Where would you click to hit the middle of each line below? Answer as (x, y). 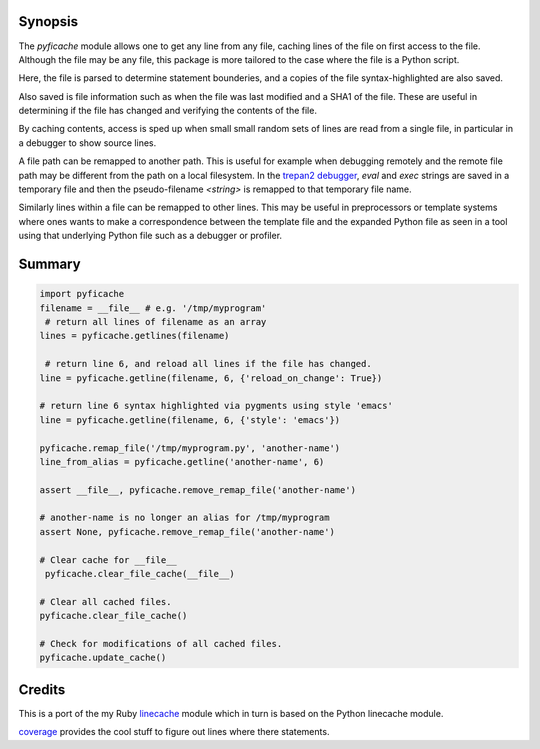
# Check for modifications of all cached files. (161, 643)
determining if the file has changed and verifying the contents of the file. (167, 111)
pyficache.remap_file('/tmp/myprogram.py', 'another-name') (190, 448)
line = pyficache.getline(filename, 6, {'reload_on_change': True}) (211, 378)
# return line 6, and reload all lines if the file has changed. (208, 364)
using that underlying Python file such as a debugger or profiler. (150, 236)
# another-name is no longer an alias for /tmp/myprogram (184, 518)
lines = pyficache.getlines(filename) (134, 336)
